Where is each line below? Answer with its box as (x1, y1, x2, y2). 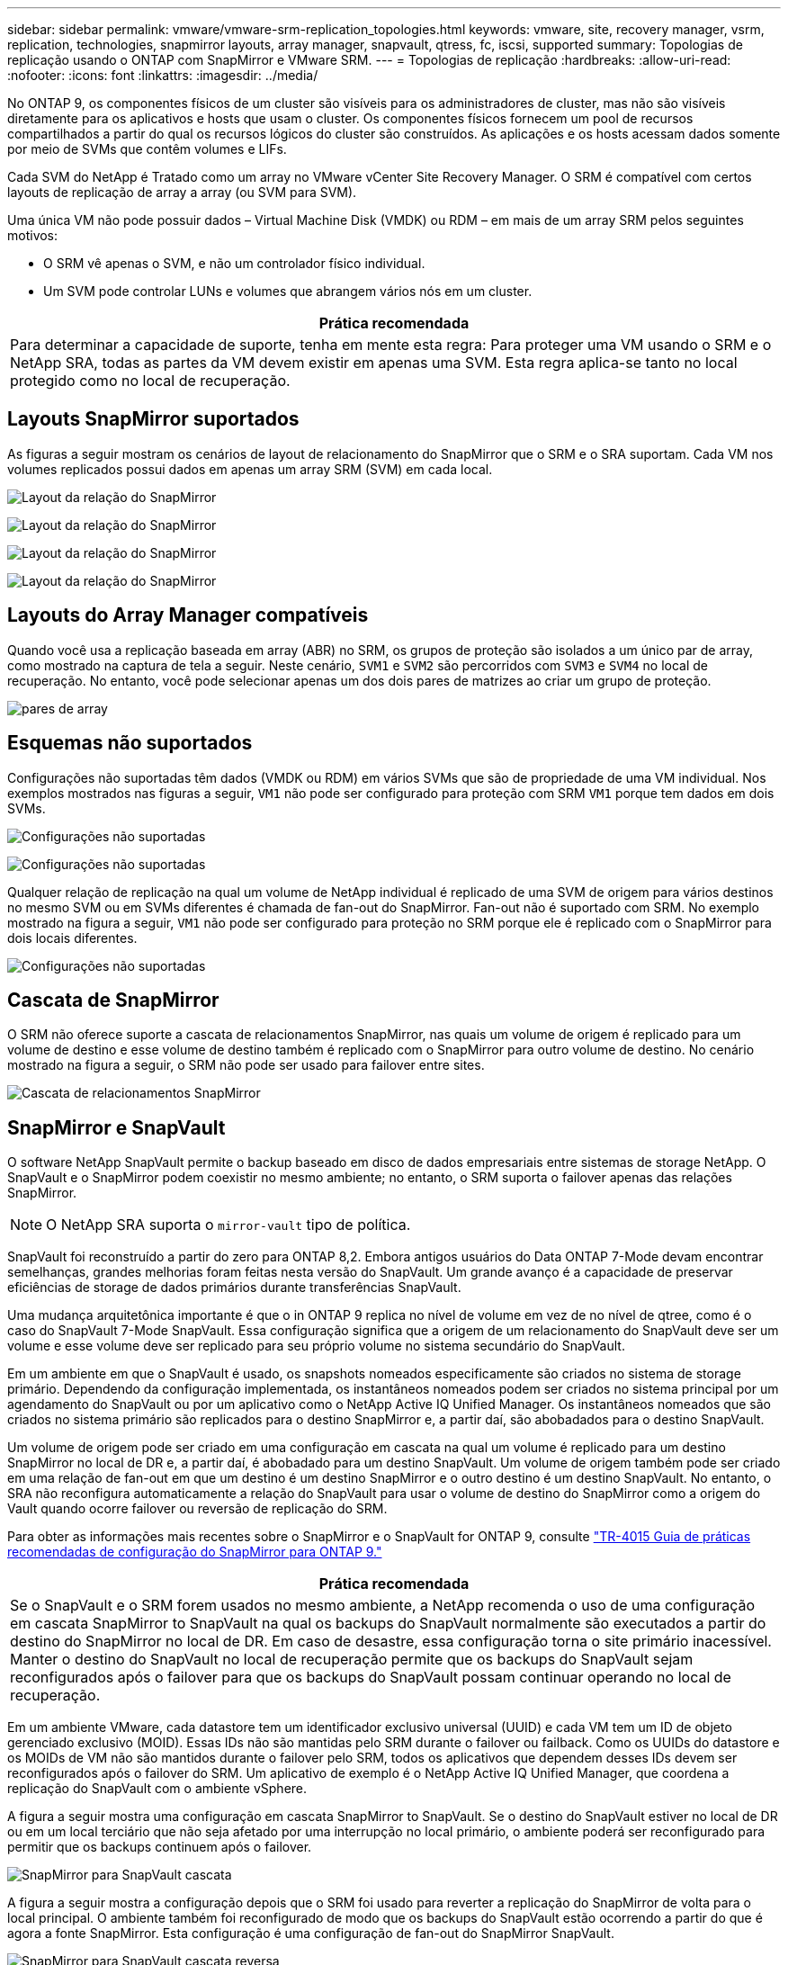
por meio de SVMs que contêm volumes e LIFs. (7, 141, 287, 157)
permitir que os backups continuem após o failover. (7, 1839, 312, 1855)
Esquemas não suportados (7, 731, 253, 755)
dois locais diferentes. (7, 929, 138, 946)
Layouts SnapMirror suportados (7, 408, 300, 431)
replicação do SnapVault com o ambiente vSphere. (7, 1781, 308, 1797)
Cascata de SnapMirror (7, 988, 219, 1011)
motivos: (7, 228, 58, 243)
